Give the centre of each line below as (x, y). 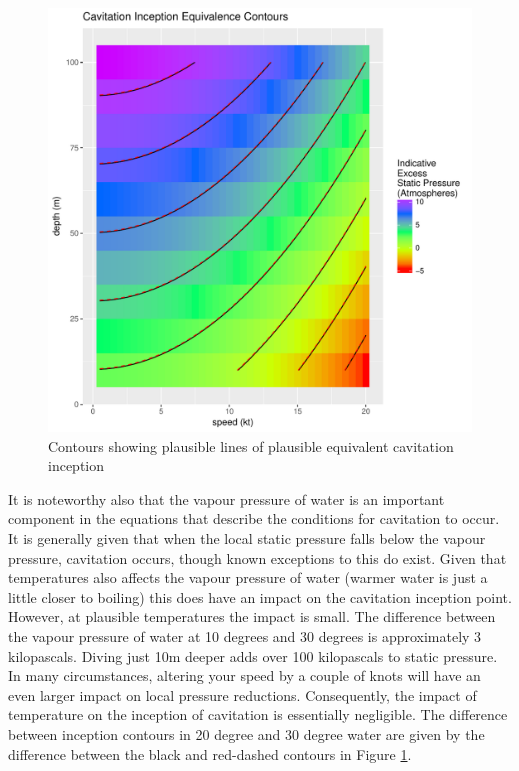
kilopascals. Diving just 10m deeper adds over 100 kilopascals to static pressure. (253, 655)
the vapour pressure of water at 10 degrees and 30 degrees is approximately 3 (245, 635)
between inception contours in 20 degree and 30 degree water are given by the (246, 733)
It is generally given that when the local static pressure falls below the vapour (247, 537)
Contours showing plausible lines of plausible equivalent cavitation (251, 445)
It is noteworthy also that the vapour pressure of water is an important (226, 498)
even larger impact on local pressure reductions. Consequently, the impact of (242, 694)
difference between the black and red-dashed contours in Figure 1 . (210, 753)
